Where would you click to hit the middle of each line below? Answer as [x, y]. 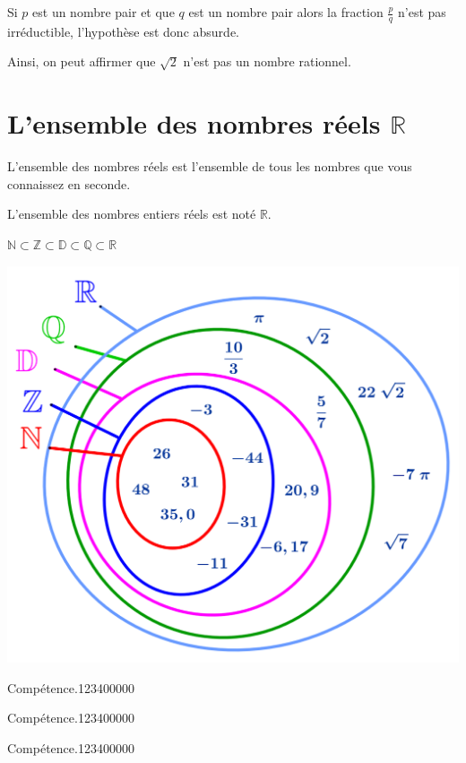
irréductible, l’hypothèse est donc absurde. [123, 31]
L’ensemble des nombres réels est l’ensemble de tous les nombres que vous [210, 166]
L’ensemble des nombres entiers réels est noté [132, 214]
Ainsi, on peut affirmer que [82, 61]
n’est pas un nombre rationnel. [267, 61]
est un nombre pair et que [104, 12]
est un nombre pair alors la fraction [286, 12]
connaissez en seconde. [69, 183]
